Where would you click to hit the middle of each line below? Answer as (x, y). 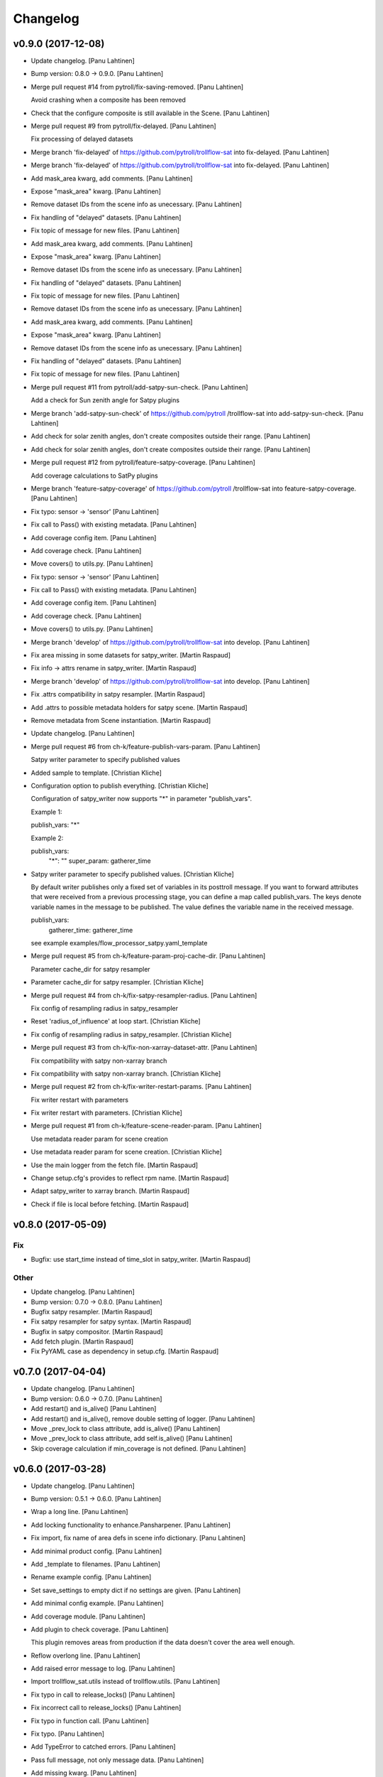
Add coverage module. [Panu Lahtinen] (88, 1616)
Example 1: (46, 812)
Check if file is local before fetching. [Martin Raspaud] (110, 1204)
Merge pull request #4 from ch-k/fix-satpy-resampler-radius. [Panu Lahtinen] (144, 995)
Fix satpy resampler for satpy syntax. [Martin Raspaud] (111, 1321)
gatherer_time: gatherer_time (91, 930)
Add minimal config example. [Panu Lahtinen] (98, 1604)
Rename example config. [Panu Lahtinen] (91, 1577)
